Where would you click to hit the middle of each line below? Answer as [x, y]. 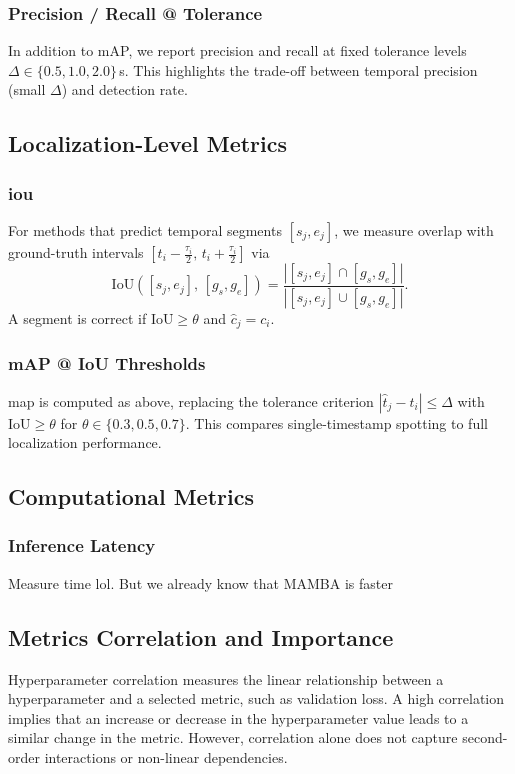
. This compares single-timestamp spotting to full [336, 422]
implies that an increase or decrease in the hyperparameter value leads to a [238, 717]
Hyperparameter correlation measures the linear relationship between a [226, 678]
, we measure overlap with [414, 230]
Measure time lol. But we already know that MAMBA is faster [200, 582]
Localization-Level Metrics [148, 143]
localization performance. [85, 442]
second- [485, 737]
